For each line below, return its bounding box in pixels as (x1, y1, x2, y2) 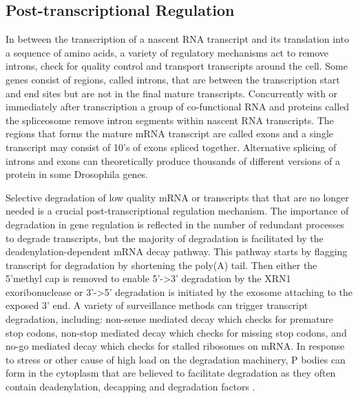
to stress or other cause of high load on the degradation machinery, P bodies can (6, 352, 346, 366)
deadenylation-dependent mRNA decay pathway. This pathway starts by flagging (6, 244, 348, 259)
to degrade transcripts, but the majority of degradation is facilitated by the (6, 230, 324, 245)
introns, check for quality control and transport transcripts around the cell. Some (6, 59, 348, 73)
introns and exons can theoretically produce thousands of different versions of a (6, 153, 341, 168)
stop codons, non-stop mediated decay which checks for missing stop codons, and (6, 325, 347, 339)
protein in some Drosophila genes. (6, 167, 149, 181)
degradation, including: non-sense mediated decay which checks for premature (6, 312, 333, 326)
